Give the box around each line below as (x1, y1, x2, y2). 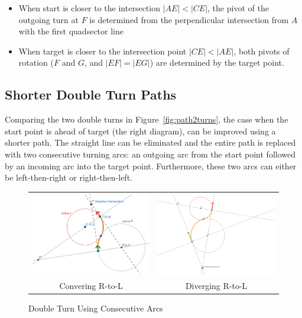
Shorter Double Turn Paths (5, 85, 177, 104)
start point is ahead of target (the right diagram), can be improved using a (5, 124, 276, 137)
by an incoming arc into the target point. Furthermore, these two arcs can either (5, 159, 297, 172)
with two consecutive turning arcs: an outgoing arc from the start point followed (5, 147, 295, 160)
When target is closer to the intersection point (18, 44, 187, 57)
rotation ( (18, 56, 54, 69)
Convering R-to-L (59, 279, 123, 291)
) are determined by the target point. (150, 56, 284, 69)
